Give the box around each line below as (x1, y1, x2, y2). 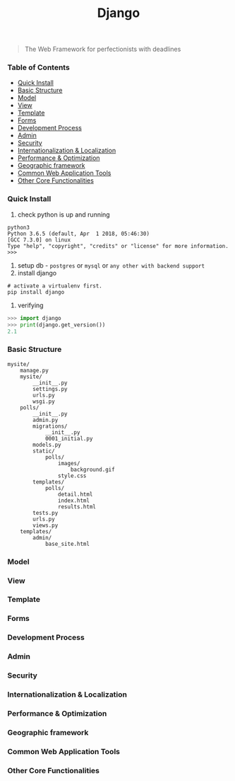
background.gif (70, 466, 115, 473)
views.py (32, 522, 59, 529)
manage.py (20, 367, 49, 374)
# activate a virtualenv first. (7, 282, 102, 290)
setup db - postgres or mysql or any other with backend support (17, 261, 205, 270)
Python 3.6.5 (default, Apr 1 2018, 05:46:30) (7, 230, 150, 237)
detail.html (57, 491, 93, 498)
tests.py (32, 509, 59, 516)
